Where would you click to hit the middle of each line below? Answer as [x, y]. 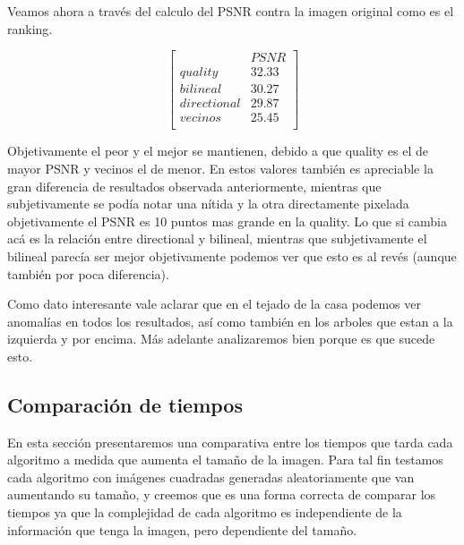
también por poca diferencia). [88, 273]
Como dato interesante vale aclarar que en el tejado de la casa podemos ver [214, 304]
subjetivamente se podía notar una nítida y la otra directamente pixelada [208, 204]
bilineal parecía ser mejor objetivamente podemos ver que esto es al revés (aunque [232, 255]
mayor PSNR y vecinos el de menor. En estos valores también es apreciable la [220, 168]
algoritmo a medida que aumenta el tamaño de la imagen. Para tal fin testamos [225, 460]
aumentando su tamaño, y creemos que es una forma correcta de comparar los [222, 494]
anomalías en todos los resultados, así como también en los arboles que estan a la [230, 321]
